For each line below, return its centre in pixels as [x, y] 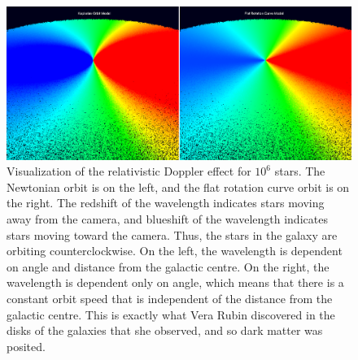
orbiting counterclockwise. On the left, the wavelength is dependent [175, 251]
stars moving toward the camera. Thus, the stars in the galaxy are [172, 234]
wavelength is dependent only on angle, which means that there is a [175, 282]
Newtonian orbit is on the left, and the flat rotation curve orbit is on [178, 187]
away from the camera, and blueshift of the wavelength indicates [167, 218]
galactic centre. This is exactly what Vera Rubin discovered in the [171, 314]
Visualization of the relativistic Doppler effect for [129, 171]
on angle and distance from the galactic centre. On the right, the [168, 266]
